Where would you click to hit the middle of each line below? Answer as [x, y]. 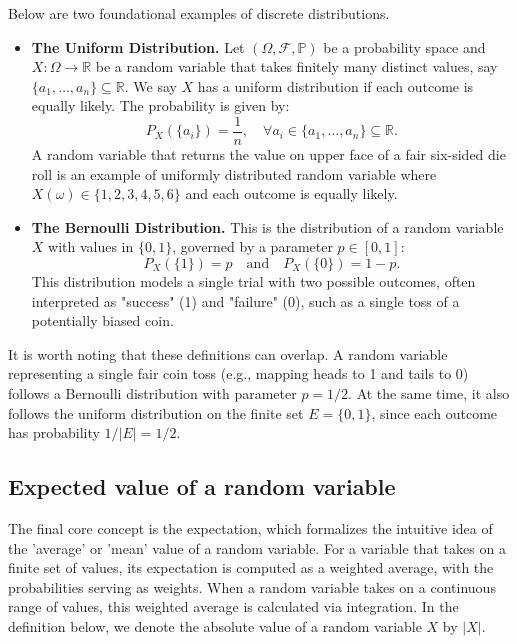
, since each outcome [434, 412]
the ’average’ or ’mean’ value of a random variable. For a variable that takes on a [257, 547]
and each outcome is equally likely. [291, 193]
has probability [54, 432]
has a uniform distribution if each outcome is [335, 85]
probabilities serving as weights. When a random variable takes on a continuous [252, 586]
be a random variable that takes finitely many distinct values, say [296, 66]
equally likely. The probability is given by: [160, 105]
